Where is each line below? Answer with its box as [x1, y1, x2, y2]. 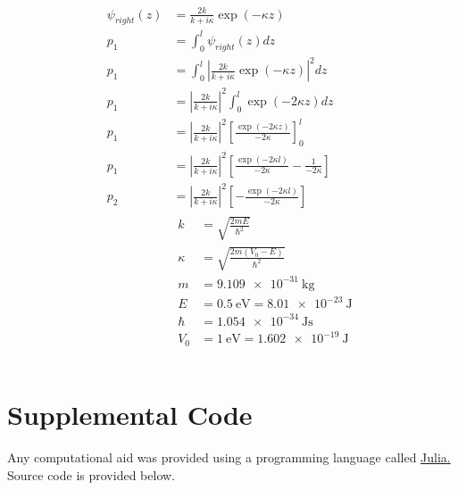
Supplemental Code [7, 396, 253, 433]
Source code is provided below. [7, 465, 175, 484]
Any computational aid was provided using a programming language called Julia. [7, 448, 451, 467]
